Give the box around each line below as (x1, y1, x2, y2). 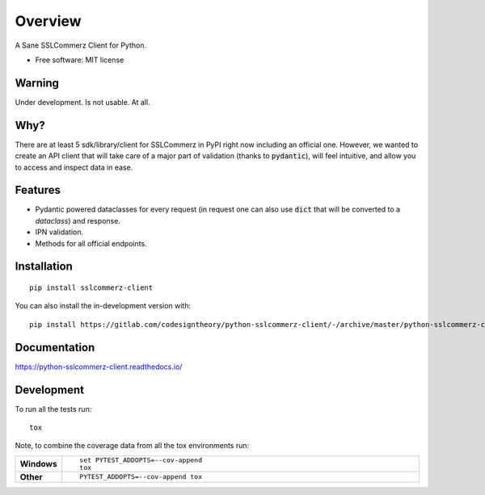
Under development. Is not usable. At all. (15, 97, 150, 107)
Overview (15, 12, 82, 30)
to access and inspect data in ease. (15, 162, 133, 172)
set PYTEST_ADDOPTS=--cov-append (79, 455, 202, 464)
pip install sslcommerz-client (29, 283, 154, 292)
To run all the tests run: (15, 404, 92, 413)
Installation (15, 259, 73, 274)
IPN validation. (35, 227, 84, 237)
